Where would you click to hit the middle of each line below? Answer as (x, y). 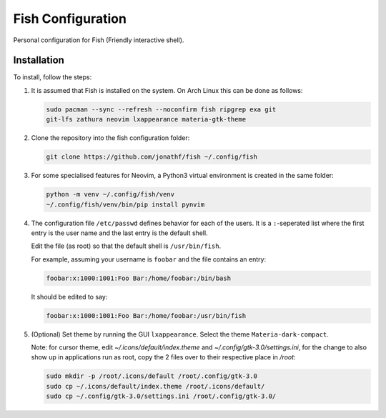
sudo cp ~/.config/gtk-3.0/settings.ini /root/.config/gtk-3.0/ (161, 396)
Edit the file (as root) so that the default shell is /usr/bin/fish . (126, 246)
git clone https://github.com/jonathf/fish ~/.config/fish (152, 157)
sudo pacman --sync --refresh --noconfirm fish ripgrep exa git (161, 109)
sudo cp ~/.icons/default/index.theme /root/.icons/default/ (155, 386)
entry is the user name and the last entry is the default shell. (119, 233)
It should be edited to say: (69, 297)
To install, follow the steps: (53, 77)
